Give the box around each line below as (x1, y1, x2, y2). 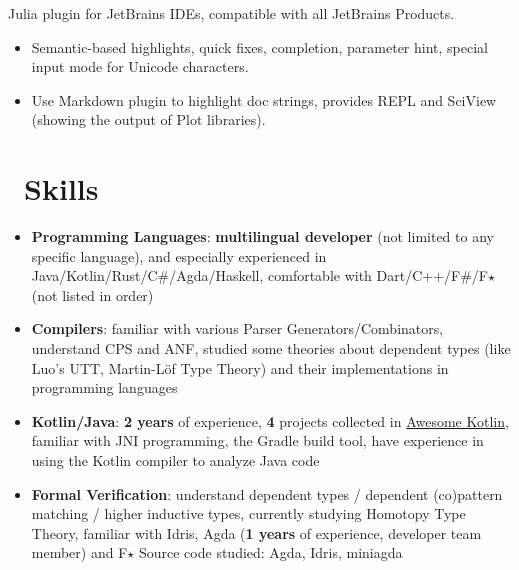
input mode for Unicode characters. (31, 56, 249, 77)
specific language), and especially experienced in (31, 245, 327, 266)
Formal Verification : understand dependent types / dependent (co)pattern (31, 483, 503, 504)
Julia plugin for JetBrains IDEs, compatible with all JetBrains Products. (8, 3, 455, 23)
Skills (24, 168, 99, 209)
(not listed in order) (31, 284, 154, 305)
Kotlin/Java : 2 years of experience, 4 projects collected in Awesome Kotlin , (31, 410, 509, 431)
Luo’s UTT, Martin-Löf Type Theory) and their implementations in (31, 357, 449, 378)
